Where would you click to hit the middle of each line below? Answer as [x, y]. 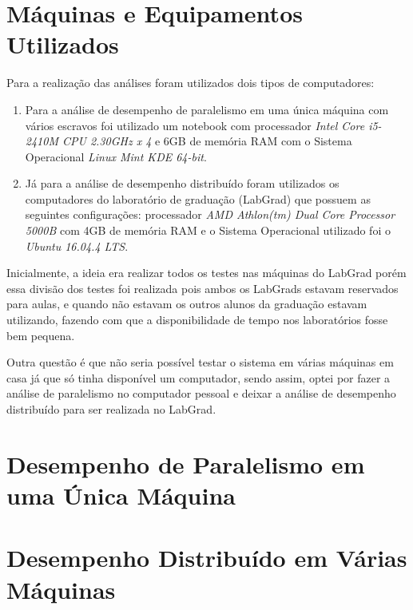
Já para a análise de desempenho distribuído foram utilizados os [182, 183]
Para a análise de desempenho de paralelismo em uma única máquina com [207, 109]
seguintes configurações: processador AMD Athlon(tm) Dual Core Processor [210, 214]
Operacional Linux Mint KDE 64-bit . [116, 156]
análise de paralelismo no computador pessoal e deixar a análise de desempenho [201, 393]
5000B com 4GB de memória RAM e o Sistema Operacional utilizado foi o [208, 230]
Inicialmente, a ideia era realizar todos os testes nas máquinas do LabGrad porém [206, 273]
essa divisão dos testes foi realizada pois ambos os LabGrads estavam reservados [203, 288]
